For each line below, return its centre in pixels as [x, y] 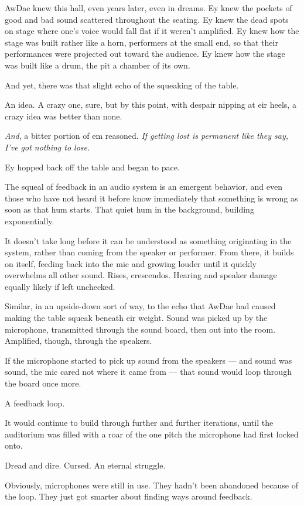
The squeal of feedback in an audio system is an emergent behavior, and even [144, 187]
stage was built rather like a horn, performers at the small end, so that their [141, 42]
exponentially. [30, 220]
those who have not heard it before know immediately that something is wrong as [151, 198]
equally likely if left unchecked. [60, 286]
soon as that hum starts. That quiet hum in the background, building [129, 209]
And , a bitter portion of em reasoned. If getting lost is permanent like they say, [147, 136]
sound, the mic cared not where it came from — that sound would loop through [148, 372]
